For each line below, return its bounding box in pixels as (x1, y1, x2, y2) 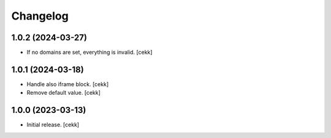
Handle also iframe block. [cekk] (26, 80, 109, 88)
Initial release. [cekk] (26, 121, 80, 128)
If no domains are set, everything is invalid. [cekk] (26, 49, 153, 56)
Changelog (11, 9, 69, 23)
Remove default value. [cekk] (26, 89, 101, 96)
